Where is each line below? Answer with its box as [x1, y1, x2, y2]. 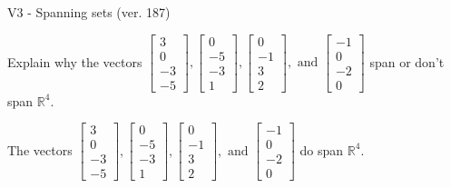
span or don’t [369, 52, 445, 71]
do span [299, 140, 344, 159]
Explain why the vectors [7, 52, 142, 71]
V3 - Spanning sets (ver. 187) [7, 3, 171, 21]
